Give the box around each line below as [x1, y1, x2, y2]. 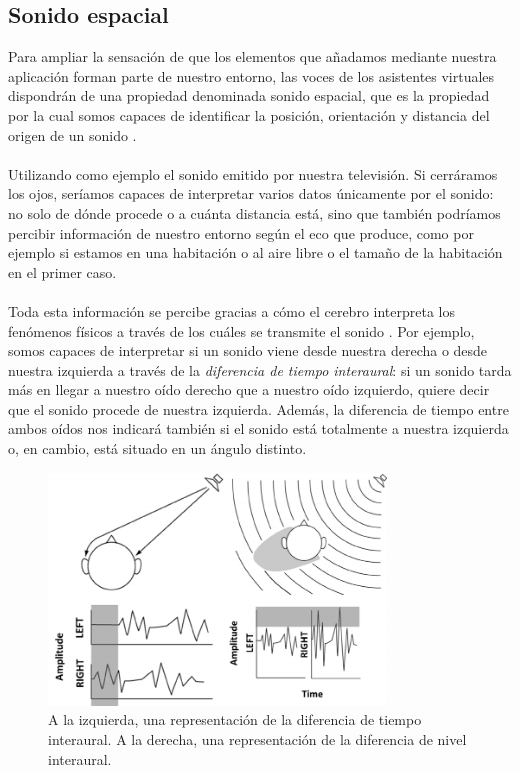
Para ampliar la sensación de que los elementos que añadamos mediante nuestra [8, 46, 497, 67]
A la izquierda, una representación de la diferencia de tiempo [48, 709, 422, 730]
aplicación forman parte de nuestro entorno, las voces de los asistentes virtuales [8, 65, 495, 86]
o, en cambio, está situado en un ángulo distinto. [8, 438, 307, 459]
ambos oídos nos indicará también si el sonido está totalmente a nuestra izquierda [8, 418, 509, 439]
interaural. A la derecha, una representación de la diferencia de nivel [48, 729, 467, 750]
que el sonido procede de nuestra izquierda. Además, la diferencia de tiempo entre [8, 398, 509, 419]
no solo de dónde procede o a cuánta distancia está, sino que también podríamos [8, 202, 501, 223]
